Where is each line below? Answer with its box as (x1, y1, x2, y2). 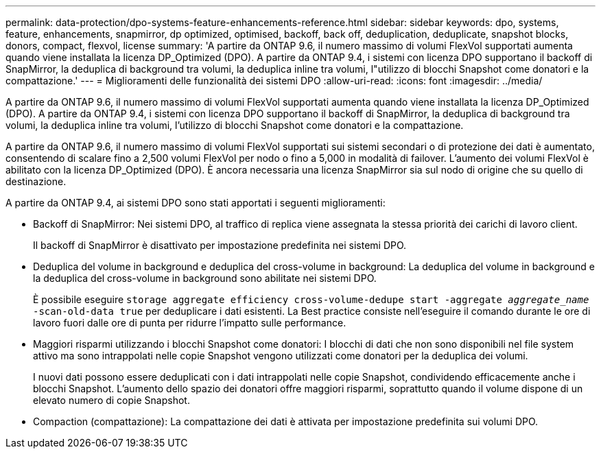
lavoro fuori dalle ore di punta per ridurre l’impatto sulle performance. (33, 317, 346, 328)
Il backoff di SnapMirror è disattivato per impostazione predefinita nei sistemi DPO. (33, 239, 407, 251)
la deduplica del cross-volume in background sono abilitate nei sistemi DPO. (33, 272, 377, 284)
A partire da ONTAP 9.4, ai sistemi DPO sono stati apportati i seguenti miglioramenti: (5, 197, 386, 208)
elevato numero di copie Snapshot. (33, 394, 190, 406)
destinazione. (5, 176, 67, 187)
